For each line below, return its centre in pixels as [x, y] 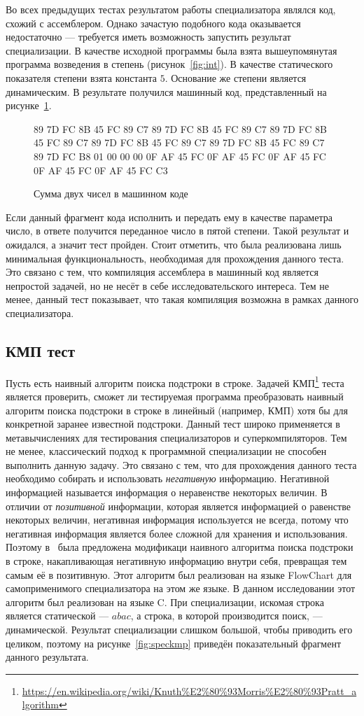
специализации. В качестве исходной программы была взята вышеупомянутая [171, 50]
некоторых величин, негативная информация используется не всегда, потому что [177, 520]
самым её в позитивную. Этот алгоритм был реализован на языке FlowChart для [179, 574]
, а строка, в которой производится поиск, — [226, 616]
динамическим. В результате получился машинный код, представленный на [166, 91]
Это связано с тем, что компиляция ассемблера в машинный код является [162, 272]
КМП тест [40, 350]
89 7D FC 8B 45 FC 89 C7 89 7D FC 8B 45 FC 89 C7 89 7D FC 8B [180, 128]
